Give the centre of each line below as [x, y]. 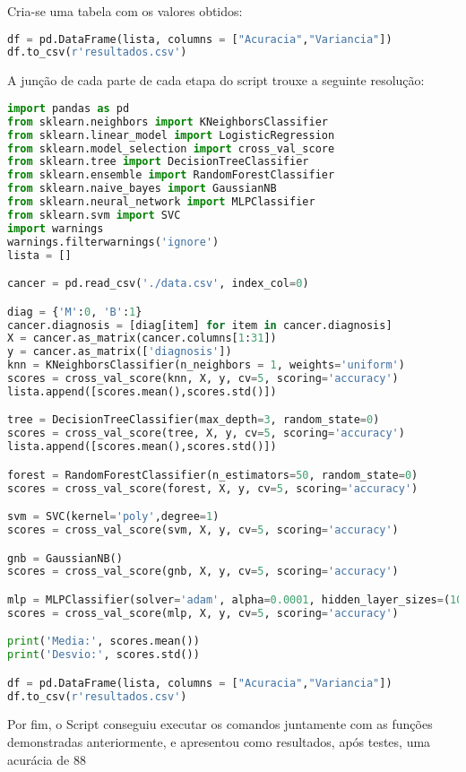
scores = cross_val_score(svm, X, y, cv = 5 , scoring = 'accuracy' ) [203, 529]
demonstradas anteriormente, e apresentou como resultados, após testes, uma [219, 742]
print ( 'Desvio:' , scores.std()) [104, 655]
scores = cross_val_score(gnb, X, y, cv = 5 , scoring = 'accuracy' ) [203, 572]
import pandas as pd [69, 108]
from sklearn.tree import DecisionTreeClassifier [158, 162]
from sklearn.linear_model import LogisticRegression [171, 135]
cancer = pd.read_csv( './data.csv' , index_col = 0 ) [158, 284]
